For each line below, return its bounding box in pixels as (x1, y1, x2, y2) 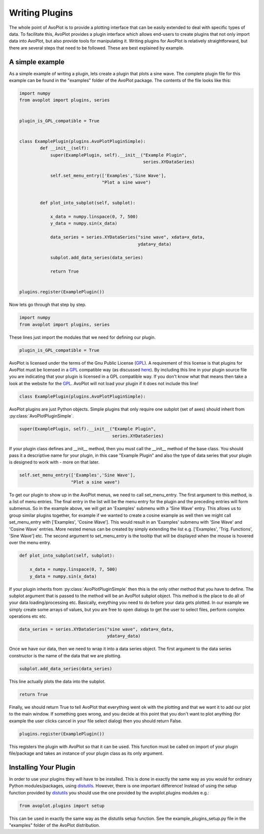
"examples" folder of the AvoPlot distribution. (9, 822, 100, 828)
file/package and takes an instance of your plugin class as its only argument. (9, 750, 164, 756)
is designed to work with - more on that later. (9, 459, 100, 465)
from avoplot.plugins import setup (19, 803, 105, 809)
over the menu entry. (9, 540, 51, 546)
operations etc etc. (9, 613, 47, 619)
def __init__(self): (40, 145, 89, 151)
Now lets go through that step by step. (9, 301, 87, 308)
